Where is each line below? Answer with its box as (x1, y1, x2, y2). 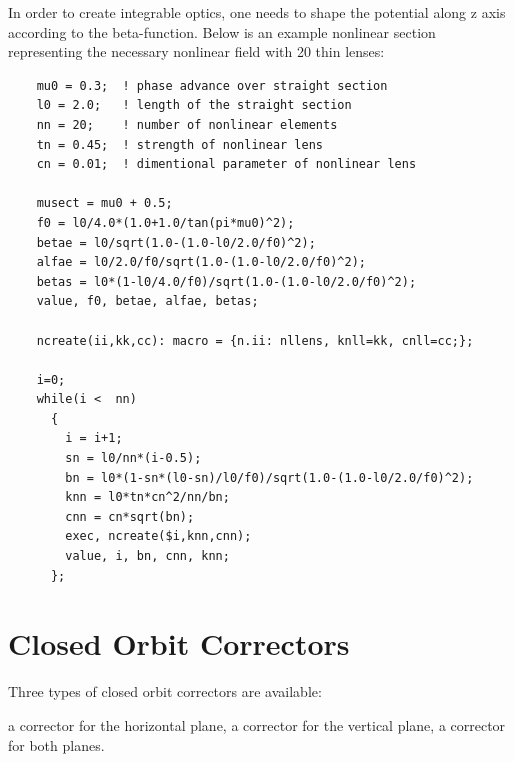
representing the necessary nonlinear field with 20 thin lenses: (8, 41, 385, 62)
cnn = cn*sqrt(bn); (65, 509, 195, 524)
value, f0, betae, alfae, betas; (36, 294, 259, 309)
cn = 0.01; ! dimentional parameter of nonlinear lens (36, 157, 417, 172)
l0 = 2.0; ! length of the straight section (36, 98, 352, 113)
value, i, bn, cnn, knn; (65, 549, 230, 564)
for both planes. (8, 734, 105, 755)
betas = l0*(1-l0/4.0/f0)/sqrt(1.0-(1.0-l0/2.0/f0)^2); (36, 274, 417, 289)
